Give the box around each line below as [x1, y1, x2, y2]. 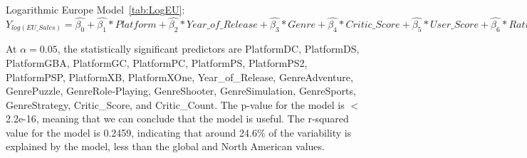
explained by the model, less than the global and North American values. [6, 139, 325, 154]
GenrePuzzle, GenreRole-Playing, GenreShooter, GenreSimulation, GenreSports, [6, 83, 356, 98]
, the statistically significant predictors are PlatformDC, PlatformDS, [57, 41, 360, 56]
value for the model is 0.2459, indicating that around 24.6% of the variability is [6, 125, 352, 139]
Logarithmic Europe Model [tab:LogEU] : [6, 2, 185, 16]
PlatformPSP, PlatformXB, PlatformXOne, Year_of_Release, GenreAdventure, [6, 69, 353, 84]
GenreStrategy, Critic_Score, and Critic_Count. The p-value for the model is [6, 97, 345, 112]
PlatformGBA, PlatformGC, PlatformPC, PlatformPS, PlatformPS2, [6, 55, 308, 70]
